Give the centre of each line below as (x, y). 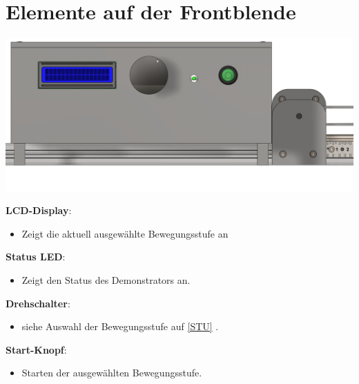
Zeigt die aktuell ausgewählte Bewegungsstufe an (125, 233)
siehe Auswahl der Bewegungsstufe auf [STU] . (120, 326)
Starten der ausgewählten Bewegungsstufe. (112, 373)
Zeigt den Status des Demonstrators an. (106, 279)
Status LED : (36, 257)
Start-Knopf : (36, 349)
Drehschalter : (38, 303)
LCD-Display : (39, 210)
